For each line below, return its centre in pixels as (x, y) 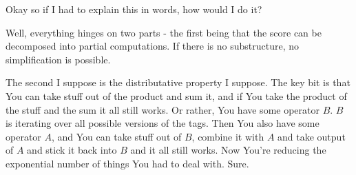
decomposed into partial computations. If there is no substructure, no (153, 46)
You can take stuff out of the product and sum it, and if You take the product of (176, 95)
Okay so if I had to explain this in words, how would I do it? (134, 9)
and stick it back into (72, 150)
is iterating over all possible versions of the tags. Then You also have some (163, 123)
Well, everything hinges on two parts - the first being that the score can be (164, 32)
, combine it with (228, 136)
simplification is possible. (58, 59)
